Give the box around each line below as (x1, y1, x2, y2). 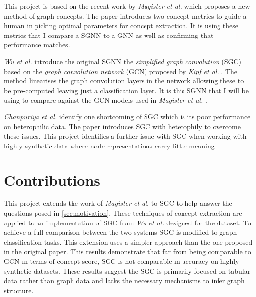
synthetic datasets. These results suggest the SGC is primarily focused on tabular (4, 265, 251, 276)
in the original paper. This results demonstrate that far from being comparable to (4, 246, 251, 257)
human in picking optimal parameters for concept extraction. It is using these (4, 20, 238, 31)
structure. (4, 285, 34, 295)
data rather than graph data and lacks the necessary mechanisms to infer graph (4, 275, 245, 286)
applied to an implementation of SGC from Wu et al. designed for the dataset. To (4, 217, 251, 227)
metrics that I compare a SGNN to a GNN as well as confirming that (4, 30, 214, 40)
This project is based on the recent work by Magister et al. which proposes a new (4, 1, 250, 11)
